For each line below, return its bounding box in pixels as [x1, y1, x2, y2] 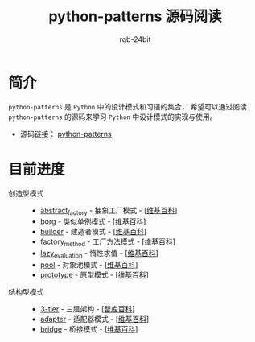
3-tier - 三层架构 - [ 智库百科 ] [39, 304, 135, 314]
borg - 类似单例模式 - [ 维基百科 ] [39, 216, 146, 226]
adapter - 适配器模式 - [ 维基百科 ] [39, 315, 150, 324]
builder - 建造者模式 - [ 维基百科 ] [39, 227, 147, 237]
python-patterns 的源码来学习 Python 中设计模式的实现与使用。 [8, 112, 217, 122]
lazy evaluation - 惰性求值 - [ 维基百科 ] [39, 249, 158, 260]
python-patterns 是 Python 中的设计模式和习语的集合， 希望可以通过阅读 [8, 101, 248, 111]
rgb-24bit [119, 34, 151, 44]
